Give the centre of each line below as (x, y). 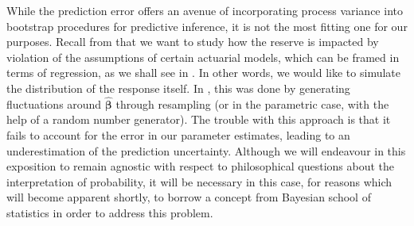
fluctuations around (54, 103)
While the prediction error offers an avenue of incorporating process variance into (205, 10)
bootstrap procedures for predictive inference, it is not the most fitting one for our (207, 26)
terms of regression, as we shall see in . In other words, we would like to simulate (203, 73)
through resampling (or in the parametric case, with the (252, 103)
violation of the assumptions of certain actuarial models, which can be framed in (203, 57)
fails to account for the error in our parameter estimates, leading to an (178, 134)
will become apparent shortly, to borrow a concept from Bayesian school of (189, 197)
